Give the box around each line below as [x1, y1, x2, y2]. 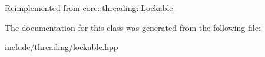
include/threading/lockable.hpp [5, 41, 118, 53]
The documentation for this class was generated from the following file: [5, 21, 261, 33]
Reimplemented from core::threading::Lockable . [5, 2, 175, 13]
